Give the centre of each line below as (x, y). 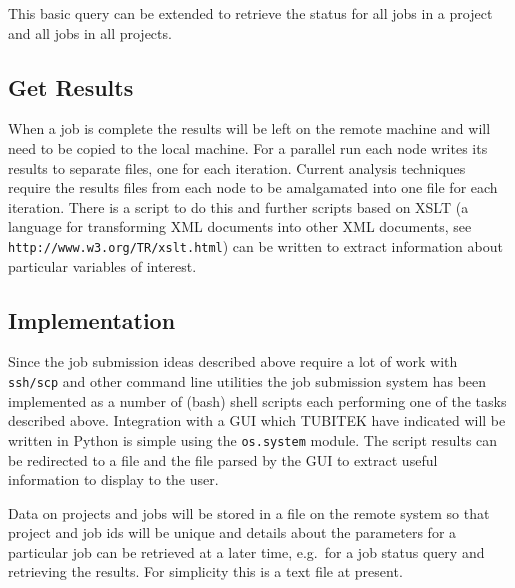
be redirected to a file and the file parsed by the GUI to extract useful (223, 459)
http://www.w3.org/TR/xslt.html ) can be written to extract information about (255, 245)
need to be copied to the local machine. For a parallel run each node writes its (248, 147)
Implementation (92, 319)
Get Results (71, 86)
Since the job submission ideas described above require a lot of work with (233, 361)
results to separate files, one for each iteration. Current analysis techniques (237, 167)
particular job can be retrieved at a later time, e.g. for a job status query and (246, 551)
